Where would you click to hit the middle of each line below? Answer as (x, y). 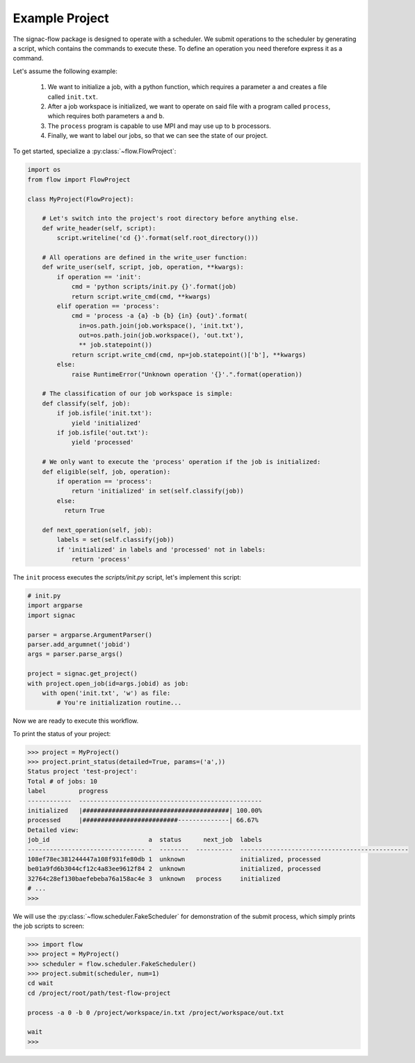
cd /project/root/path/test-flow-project (99, 993)
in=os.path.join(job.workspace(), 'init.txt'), (161, 326)
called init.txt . (73, 97)
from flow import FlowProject (79, 179)
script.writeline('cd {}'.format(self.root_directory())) (157, 238)
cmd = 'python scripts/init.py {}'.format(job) (154, 287)
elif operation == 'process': (108, 306)
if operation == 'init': (99, 277)
